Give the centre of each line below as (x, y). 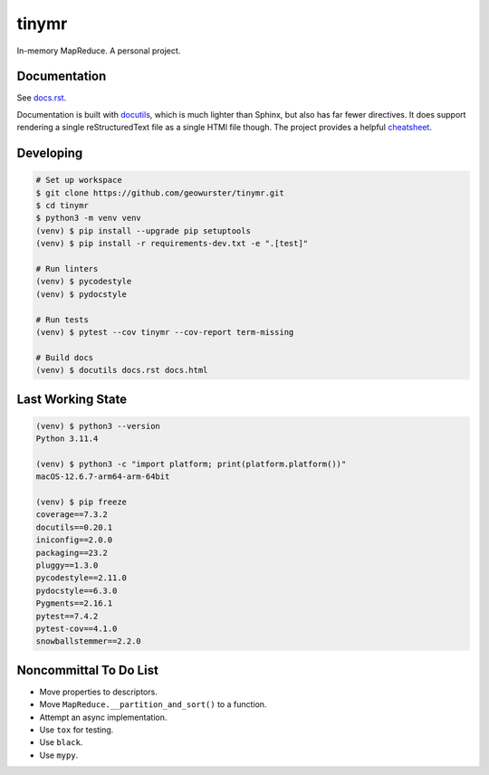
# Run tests (62, 320)
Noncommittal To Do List (87, 670)
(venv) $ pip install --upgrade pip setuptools (143, 230)
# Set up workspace (79, 180)
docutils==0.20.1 (74, 527)
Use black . (61, 742)
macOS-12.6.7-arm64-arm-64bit (103, 477)
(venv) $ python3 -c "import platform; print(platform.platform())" (191, 464)
